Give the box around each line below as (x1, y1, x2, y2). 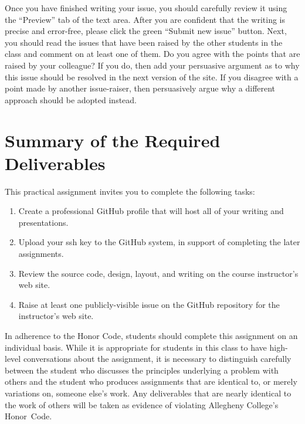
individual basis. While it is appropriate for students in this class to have (5, 341, 267, 353)
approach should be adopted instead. (5, 93, 137, 106)
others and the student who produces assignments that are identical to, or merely (5, 375, 297, 388)
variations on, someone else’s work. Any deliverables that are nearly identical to (5, 386, 292, 399)
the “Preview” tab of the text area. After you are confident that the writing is (5, 13, 286, 25)
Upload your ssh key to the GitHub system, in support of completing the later (18, 236, 300, 248)
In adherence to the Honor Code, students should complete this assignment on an (5, 330, 298, 341)
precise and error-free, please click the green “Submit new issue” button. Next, (5, 25, 287, 37)
